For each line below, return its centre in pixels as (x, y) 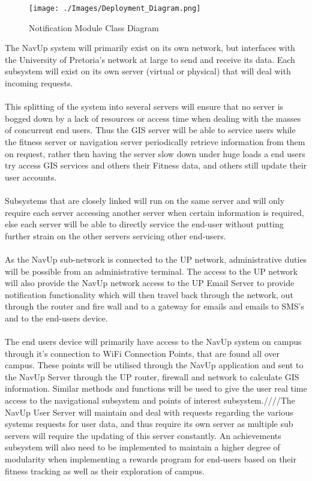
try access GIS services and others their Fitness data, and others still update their (156, 165)
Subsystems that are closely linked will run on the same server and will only (145, 200)
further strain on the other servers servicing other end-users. (115, 235)
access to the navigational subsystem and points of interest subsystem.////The (150, 400)
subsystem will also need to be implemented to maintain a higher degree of (142, 447)
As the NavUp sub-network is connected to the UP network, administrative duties (156, 259)
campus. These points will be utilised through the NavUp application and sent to (154, 365)
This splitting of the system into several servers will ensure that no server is (144, 106)
